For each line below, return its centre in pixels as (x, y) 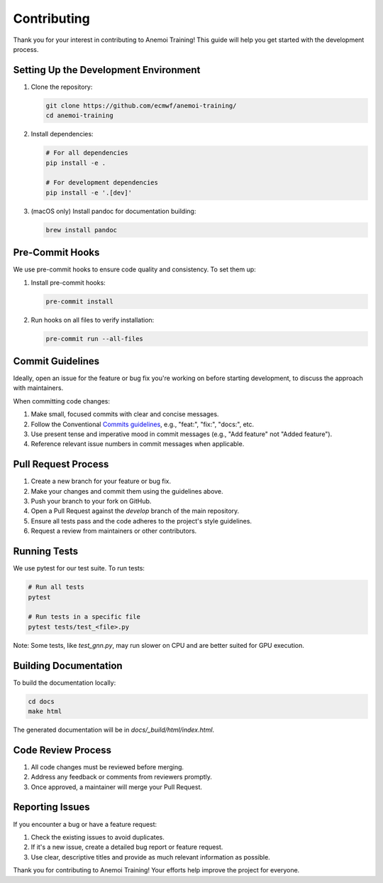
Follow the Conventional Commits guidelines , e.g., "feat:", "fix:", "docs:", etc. (143, 424)
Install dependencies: (62, 134)
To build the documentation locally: (65, 683)
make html (45, 711)
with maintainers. (38, 388)
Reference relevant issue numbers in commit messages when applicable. (138, 444)
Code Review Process (62, 750)
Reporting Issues (51, 807)
